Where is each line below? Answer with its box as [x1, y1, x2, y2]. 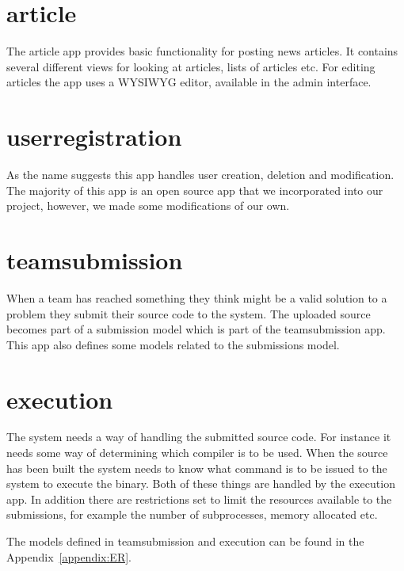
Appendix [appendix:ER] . [6, 548, 131, 565]
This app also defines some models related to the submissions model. [6, 336, 340, 352]
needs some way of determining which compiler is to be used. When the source [6, 444, 388, 461]
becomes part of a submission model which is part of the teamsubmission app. [6, 321, 386, 337]
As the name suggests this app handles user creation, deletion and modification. [6, 166, 394, 183]
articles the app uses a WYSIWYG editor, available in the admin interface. [6, 74, 372, 90]
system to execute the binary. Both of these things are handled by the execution [6, 475, 395, 492]
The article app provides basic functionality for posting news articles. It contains [6, 43, 398, 59]
